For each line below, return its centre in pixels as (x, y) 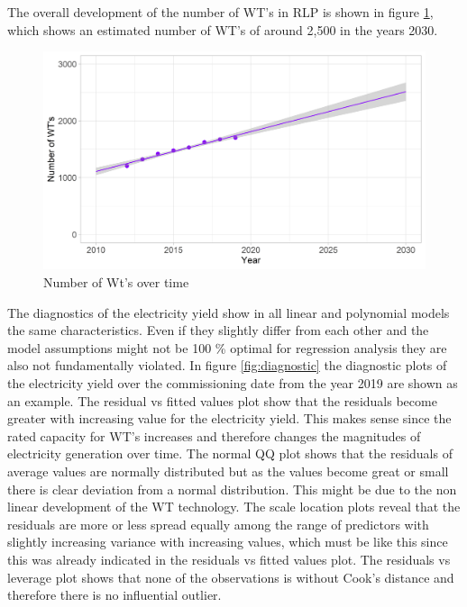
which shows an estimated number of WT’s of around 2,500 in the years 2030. (223, 29)
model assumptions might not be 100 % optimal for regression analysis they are (227, 347)
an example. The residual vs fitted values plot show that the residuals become (222, 400)
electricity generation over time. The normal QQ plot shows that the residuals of (230, 453)
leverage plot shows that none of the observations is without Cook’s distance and (231, 577)
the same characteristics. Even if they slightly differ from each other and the (218, 330)
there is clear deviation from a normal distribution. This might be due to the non (232, 489)
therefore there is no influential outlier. (114, 595)
